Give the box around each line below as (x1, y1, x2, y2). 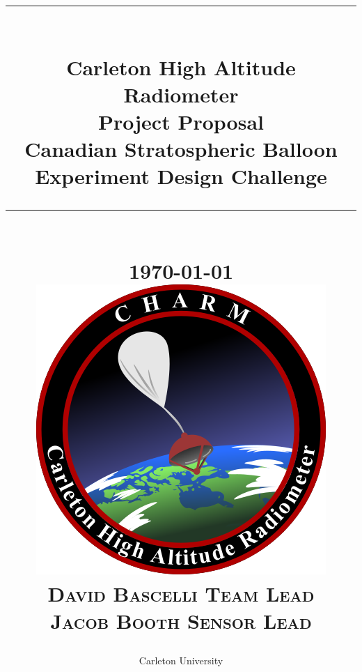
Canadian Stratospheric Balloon (24, 135, 338, 163)
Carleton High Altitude (66, 52, 296, 81)
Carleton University (139, 653, 223, 668)
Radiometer (123, 79, 239, 108)
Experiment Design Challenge (35, 162, 327, 190)
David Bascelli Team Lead (47, 579, 315, 608)
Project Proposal (98, 107, 264, 135)
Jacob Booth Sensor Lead (50, 606, 312, 635)
